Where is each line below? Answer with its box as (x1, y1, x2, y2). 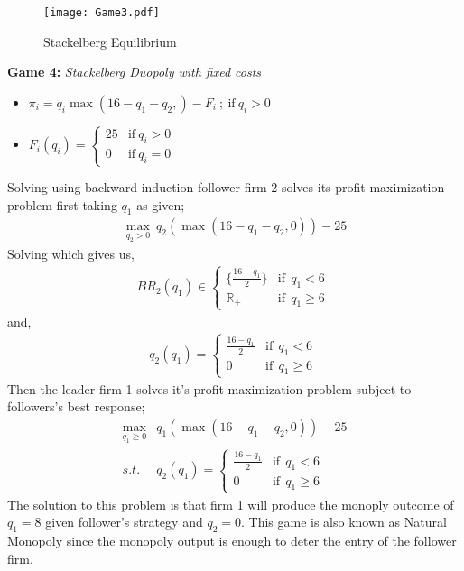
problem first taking (7, 195, 117, 214)
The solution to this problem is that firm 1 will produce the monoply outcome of (7, 494, 454, 513)
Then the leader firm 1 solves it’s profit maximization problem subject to (7, 379, 412, 398)
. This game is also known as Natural (240, 512, 447, 531)
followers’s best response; (7, 397, 145, 416)
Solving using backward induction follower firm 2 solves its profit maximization (7, 178, 445, 196)
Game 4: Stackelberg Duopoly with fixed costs (7, 62, 262, 81)
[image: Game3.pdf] (43, 6, 160, 19)
